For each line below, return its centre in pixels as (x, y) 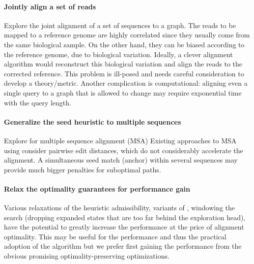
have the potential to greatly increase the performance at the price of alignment (124, 227)
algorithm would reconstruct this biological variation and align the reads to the (123, 64)
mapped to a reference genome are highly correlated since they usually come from (127, 35)
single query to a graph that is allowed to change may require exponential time (123, 92)
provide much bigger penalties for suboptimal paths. (83, 169)
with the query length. (38, 102)
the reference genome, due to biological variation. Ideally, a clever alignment (119, 54)
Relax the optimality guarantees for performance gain (97, 188)
